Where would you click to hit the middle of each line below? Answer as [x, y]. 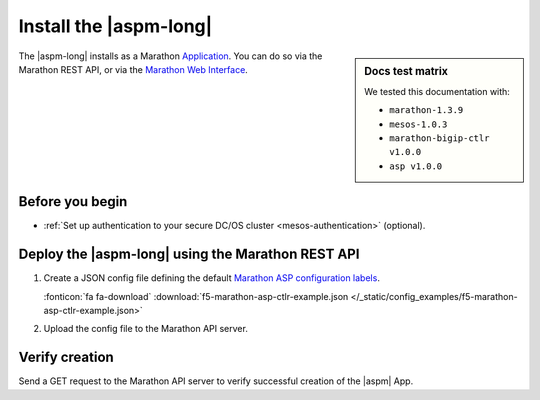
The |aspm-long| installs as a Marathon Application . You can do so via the [170, 56]
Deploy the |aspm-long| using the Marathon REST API [189, 254]
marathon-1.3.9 [426, 110]
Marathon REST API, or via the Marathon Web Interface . [133, 69]
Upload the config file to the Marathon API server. [146, 329]
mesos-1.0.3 [418, 124]
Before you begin [73, 201]
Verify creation [66, 357]
